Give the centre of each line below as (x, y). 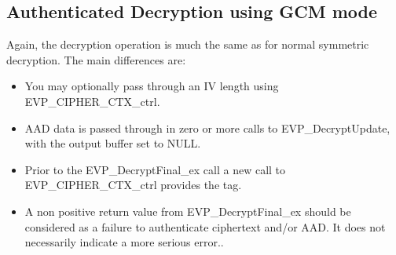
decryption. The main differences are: (96, 59)
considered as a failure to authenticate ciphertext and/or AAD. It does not (205, 226)
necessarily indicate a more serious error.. (124, 242)
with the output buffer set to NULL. (113, 143)
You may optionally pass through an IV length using (152, 86)
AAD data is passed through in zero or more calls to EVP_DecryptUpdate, (207, 127)
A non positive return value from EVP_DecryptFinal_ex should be (188, 211)
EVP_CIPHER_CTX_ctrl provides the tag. (133, 185)
